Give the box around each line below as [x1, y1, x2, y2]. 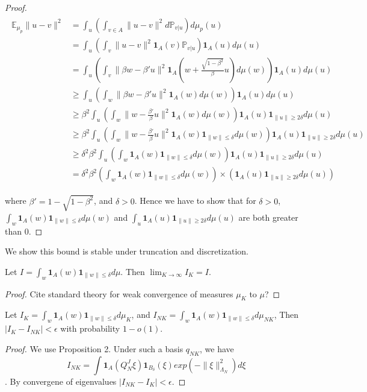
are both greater [238, 210, 298, 223]
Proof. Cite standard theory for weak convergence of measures [5, 287, 233, 300]
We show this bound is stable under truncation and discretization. [5, 245, 248, 258]
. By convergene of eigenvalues [5, 375, 117, 387]
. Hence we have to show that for [134, 194, 256, 207]
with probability [60, 322, 120, 335]
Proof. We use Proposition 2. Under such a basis [5, 342, 183, 355]
